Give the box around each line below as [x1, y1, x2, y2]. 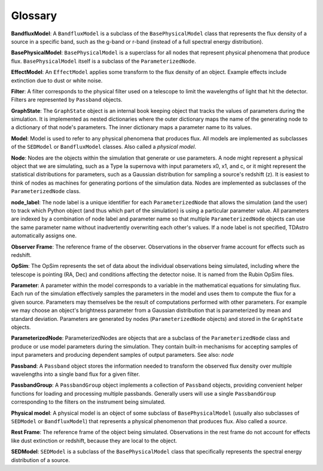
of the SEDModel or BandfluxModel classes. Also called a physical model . [11, 143, 197, 151]
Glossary [11, 9, 57, 22]
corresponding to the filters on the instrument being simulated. [11, 398, 166, 406]
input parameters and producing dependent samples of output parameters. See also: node [11, 351, 234, 359]
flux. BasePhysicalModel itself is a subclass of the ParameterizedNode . [11, 57, 197, 65]
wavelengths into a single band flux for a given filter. [11, 371, 140, 378]
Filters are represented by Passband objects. [11, 96, 123, 103]
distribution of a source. [11, 456, 70, 463]
